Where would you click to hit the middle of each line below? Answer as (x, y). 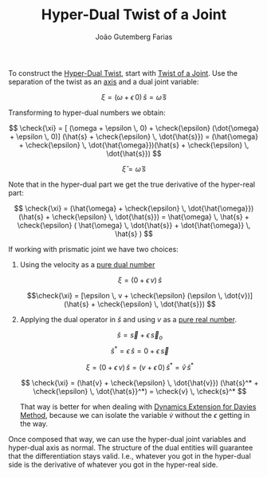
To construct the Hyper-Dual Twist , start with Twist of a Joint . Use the (123, 73)
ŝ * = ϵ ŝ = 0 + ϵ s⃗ (140, 350)
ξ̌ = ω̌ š (134, 168)
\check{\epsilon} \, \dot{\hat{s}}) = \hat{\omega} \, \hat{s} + (150, 216)
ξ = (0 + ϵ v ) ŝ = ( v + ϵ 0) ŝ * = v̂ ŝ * (139, 367)
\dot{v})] (239, 295)
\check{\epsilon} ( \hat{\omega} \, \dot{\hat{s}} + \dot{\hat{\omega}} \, (134, 225)
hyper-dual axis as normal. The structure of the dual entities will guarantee (131, 447)
